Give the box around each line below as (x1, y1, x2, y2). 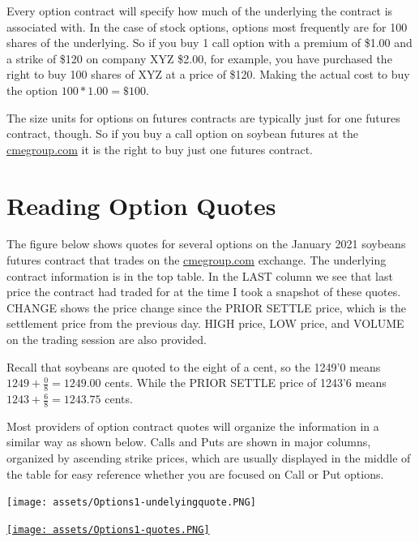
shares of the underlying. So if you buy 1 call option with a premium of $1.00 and (6, 34, 413, 51)
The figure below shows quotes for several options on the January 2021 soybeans (6, 235, 406, 252)
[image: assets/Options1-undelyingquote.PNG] (6, 497, 256, 509)
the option (6, 81, 58, 98)
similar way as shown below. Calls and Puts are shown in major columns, (6, 433, 371, 450)
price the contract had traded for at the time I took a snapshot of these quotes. (6, 283, 401, 300)
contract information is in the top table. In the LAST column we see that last (6, 267, 393, 284)
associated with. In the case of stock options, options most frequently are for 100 (6, 18, 408, 35)
